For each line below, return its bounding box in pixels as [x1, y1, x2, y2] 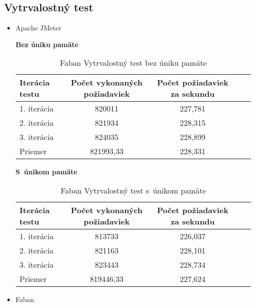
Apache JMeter [15, 23, 61, 33]
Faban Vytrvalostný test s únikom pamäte [60, 184, 206, 196]
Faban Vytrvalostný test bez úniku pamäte [60, 57, 207, 69]
